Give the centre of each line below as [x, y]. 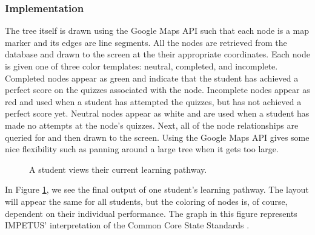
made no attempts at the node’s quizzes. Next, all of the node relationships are [152, 125]
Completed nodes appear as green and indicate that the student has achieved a [152, 78]
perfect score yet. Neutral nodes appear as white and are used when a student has [157, 113]
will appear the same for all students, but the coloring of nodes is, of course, [146, 201]
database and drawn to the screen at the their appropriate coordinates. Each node [157, 54]
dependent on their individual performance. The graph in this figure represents [151, 213]
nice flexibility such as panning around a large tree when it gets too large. [142, 149]
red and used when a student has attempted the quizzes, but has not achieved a [153, 101]
